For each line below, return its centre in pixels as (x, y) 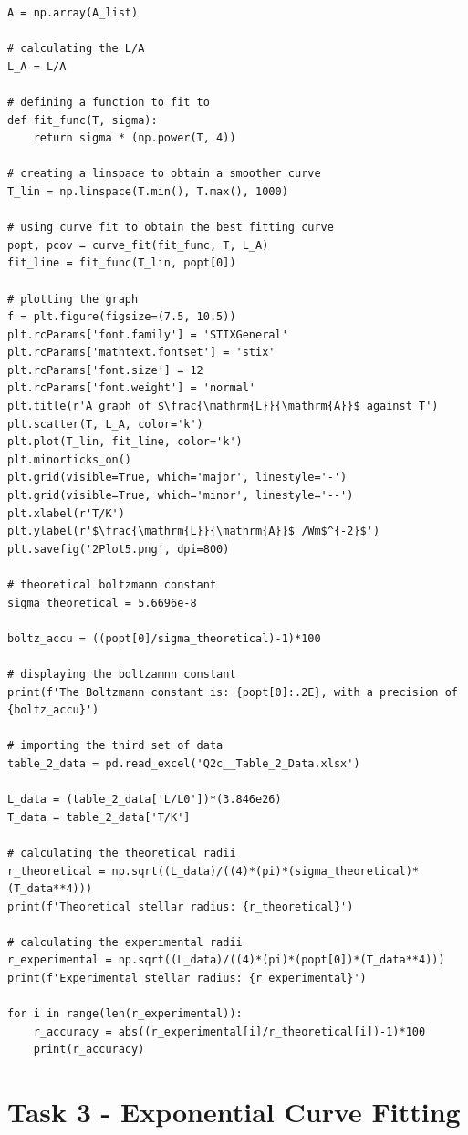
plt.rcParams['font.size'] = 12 (105, 370)
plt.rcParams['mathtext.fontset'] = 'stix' (141, 353)
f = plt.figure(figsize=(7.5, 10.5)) (122, 317)
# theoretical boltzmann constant (112, 585)
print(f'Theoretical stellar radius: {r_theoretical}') (181, 906)
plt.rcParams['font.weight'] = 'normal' (132, 388)
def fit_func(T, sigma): (83, 120)
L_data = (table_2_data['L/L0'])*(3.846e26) (145, 800)
